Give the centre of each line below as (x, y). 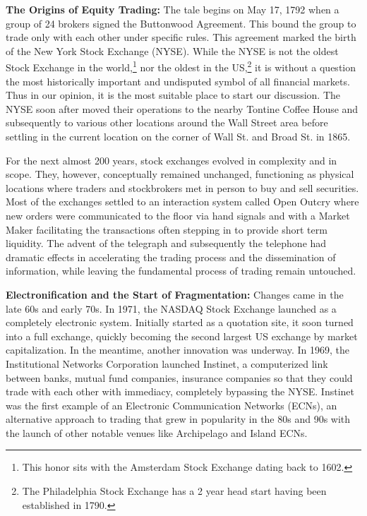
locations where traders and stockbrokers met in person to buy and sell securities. (182, 187)
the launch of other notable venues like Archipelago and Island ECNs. (157, 432)
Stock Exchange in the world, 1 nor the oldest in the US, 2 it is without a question (181, 66)
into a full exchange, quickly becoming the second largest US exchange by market (182, 336)
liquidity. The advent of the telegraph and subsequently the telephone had (166, 243)
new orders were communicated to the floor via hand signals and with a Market (178, 215)
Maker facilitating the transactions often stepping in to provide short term (167, 229)
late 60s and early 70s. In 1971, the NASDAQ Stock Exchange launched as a (171, 308)
